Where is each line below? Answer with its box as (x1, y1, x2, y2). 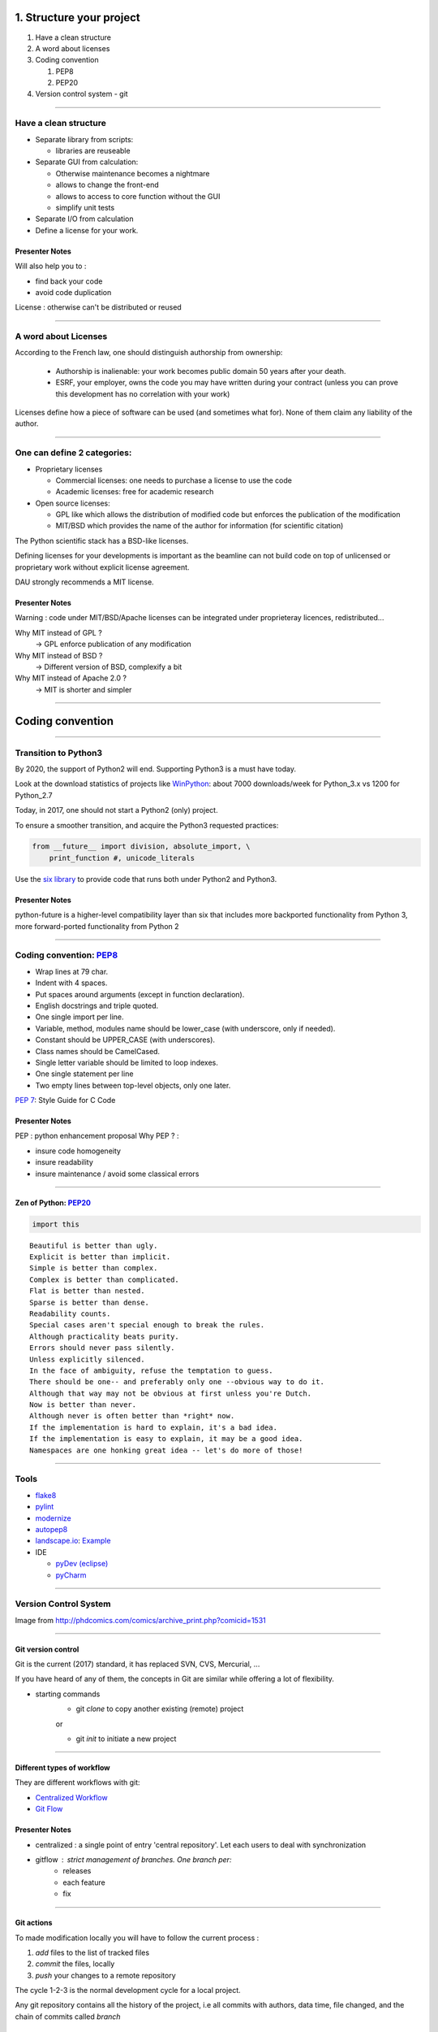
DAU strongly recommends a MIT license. (15, 577, 154, 587)
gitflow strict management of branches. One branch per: (35, 1854, 232, 1865)
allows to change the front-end (55, 180, 160, 190)
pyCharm (55, 1570, 87, 1580)
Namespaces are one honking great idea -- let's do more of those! (29, 1445, 303, 1455)
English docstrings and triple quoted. (35, 1001, 159, 1010)
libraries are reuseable (55, 146, 131, 155)
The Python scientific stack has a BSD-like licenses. (15, 536, 189, 545)
